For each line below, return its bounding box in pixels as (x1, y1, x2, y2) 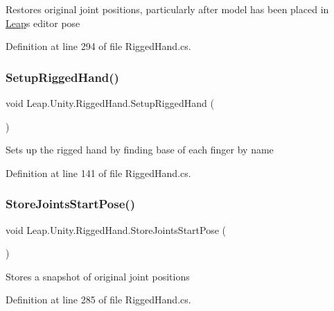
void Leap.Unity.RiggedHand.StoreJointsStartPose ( (6, 222, 227, 237)
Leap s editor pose (6, 15, 80, 30)
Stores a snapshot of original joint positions (6, 269, 190, 283)
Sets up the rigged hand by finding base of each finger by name (6, 142, 274, 157)
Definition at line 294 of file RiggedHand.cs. (6, 39, 191, 53)
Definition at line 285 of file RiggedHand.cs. (6, 292, 191, 307)
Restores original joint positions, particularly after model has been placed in (6, 2, 329, 16)
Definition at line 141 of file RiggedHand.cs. (6, 165, 191, 180)
